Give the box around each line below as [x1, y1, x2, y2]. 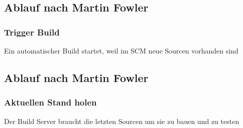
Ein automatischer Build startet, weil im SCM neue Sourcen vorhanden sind [4, 45, 238, 55]
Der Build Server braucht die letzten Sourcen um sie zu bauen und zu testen [4, 115, 239, 126]
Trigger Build [4, 25, 60, 38]
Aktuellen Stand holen [4, 96, 97, 108]
